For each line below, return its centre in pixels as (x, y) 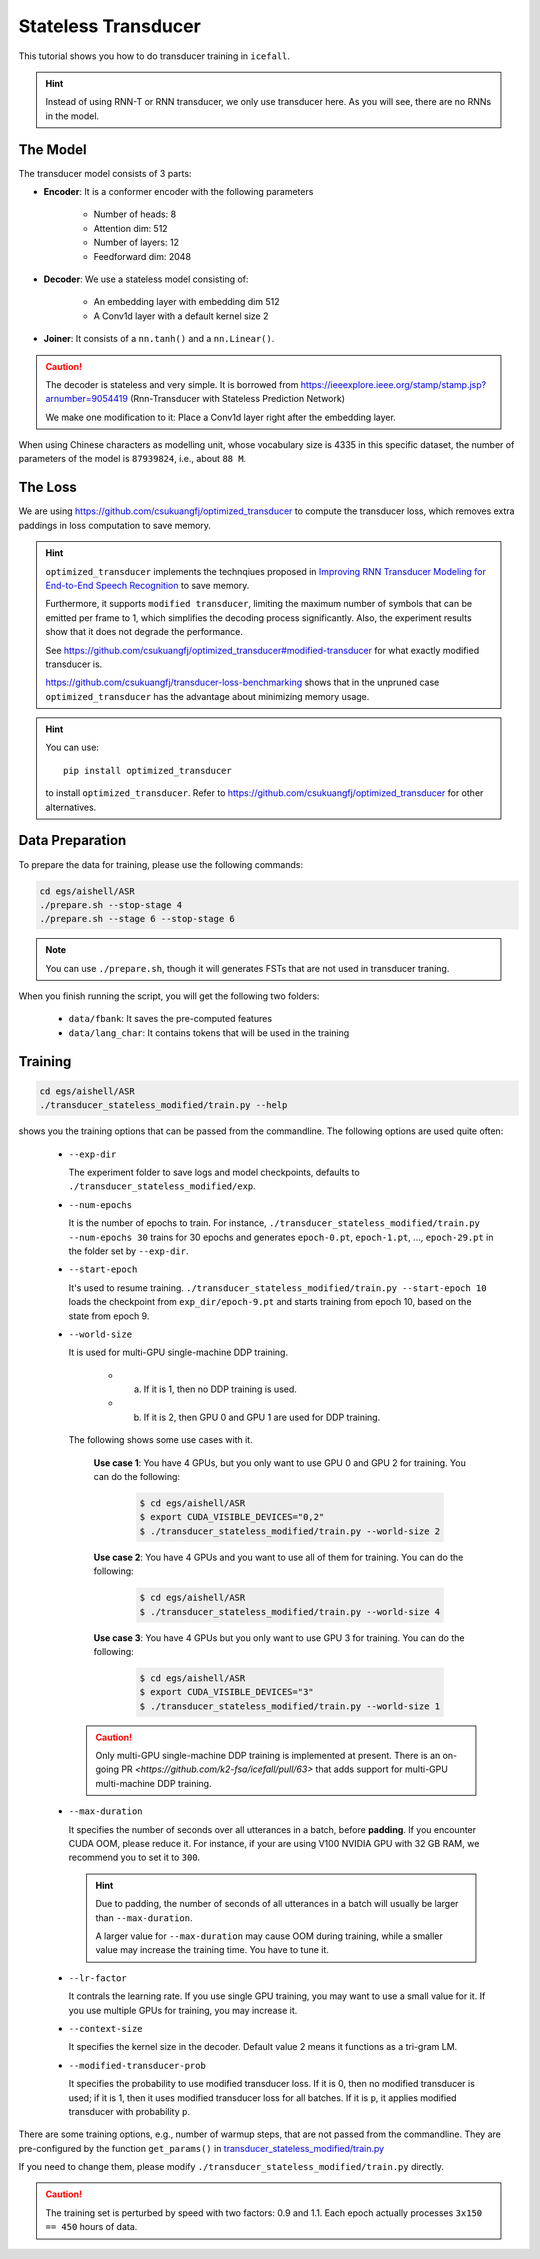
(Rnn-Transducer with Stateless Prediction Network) (237, 399)
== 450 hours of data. (91, 2227)
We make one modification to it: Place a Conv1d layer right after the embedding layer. (221, 417)
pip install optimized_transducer (147, 770)
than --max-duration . (144, 1917)
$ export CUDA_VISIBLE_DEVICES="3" (226, 1692)
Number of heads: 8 (135, 214)
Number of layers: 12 (136, 242)
